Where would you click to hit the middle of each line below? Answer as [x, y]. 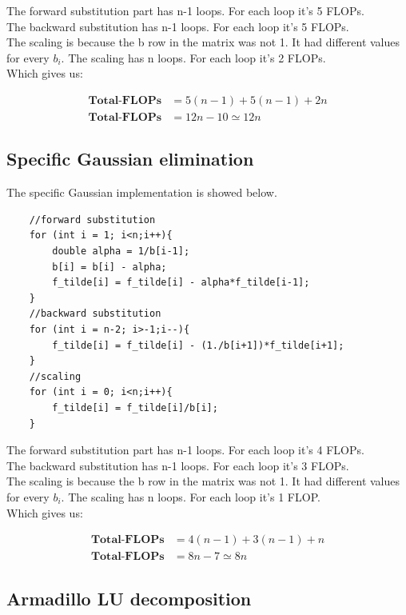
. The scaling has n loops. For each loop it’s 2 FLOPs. [193, 57]
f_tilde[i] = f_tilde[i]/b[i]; [135, 407]
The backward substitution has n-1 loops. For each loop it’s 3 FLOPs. [178, 465]
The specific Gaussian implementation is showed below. [142, 192]
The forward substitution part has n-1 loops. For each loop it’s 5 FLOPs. [185, 10]
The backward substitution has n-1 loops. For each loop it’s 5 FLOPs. [178, 26]
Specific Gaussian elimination [130, 159]
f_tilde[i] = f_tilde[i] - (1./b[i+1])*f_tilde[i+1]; [198, 345]
